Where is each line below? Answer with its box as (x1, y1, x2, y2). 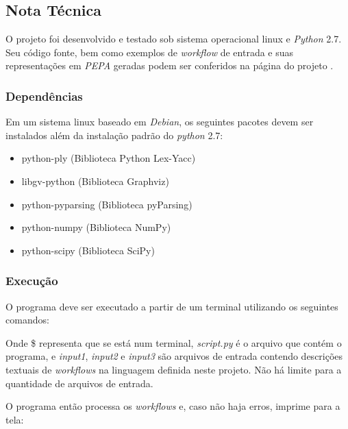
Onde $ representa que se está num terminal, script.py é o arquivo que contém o (5, 335, 342, 350)
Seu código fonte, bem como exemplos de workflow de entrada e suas (5, 45, 294, 59)
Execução (5, 272, 58, 289)
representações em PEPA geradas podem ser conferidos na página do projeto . (5, 58, 334, 73)
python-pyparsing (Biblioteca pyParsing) (21, 197, 192, 211)
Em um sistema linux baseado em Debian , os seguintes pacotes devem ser (5, 114, 314, 129)
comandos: (5, 312, 49, 327)
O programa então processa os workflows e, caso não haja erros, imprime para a (5, 399, 340, 413)
